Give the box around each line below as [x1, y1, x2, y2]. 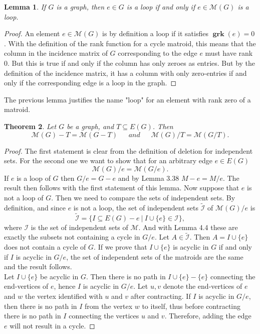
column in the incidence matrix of [4, 48, 108, 58]
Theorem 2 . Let [4, 121, 57, 131]
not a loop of [4, 192, 44, 202]
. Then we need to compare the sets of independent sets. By [51, 192, 235, 202]
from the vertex [85, 300, 133, 311]
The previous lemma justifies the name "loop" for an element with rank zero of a [4, 94, 251, 104]
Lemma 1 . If [4, 2, 46, 12]
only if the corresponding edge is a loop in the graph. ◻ [4, 77, 177, 88]
